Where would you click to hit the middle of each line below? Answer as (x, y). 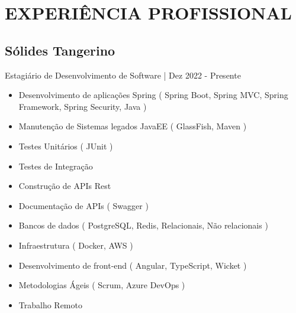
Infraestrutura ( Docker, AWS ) (76, 245)
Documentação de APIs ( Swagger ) (83, 205)
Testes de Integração (56, 166)
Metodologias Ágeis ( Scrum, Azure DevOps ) (102, 285)
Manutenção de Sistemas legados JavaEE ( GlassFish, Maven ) (133, 126)
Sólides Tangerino (60, 50)
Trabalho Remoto (50, 304)
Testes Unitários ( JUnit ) (66, 146)
